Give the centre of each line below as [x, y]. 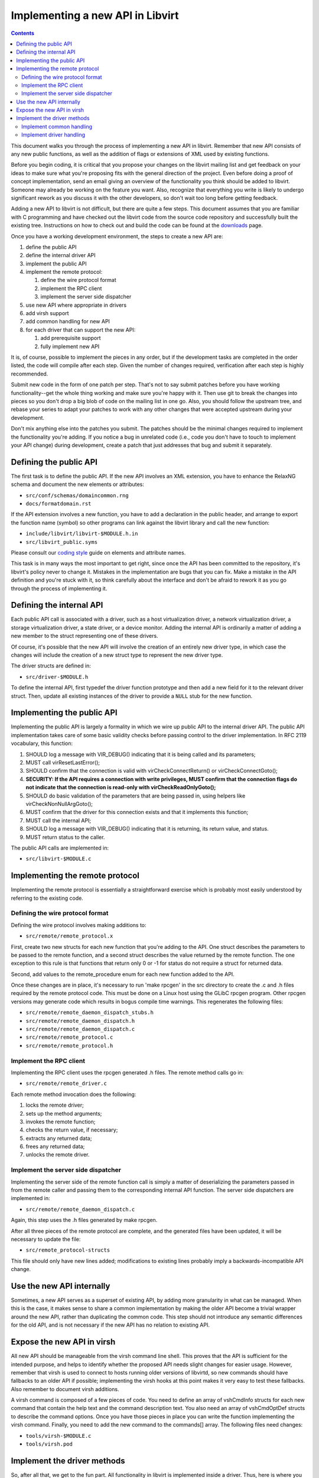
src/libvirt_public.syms [61, 542]
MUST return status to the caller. [65, 837]
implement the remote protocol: [64, 272]
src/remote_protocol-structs [68, 1250]
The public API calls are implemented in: [60, 848]
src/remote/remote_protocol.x [69, 936]
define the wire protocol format [78, 280]
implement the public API [56, 264]
